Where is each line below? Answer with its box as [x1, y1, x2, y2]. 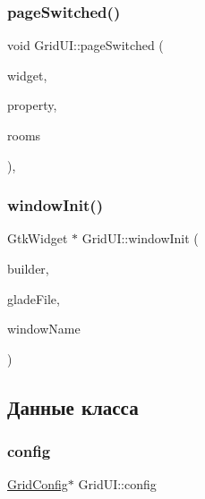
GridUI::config [78, 475, 157, 494]
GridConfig [7, 475, 68, 494]
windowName [7, 319, 81, 338]
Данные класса [7, 393, 139, 420]
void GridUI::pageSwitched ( [7, 36, 164, 55]
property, [7, 96, 57, 114]
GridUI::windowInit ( [81, 229, 199, 248]
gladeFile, [7, 289, 60, 308]
